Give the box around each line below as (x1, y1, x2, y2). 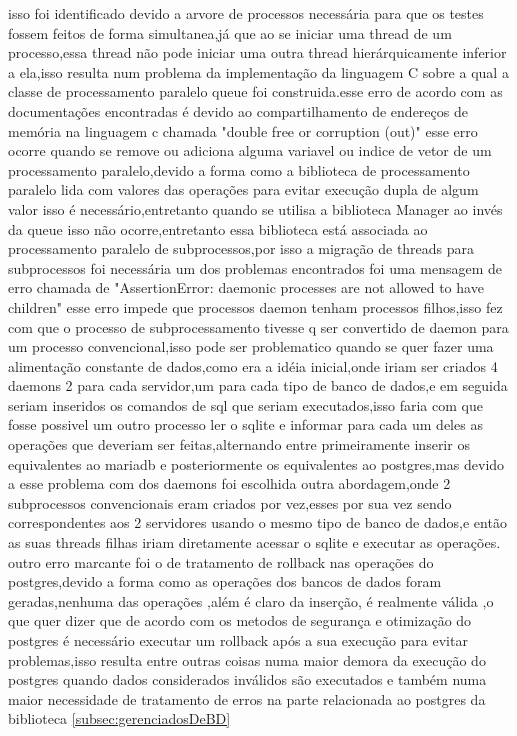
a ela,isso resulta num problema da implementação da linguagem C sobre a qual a (8, 61, 509, 82)
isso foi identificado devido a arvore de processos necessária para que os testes (8, 3, 484, 23)
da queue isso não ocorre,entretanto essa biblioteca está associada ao (8, 218, 428, 239)
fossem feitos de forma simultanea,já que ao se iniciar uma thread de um (8, 22, 452, 43)
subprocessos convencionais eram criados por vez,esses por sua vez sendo (8, 492, 452, 513)
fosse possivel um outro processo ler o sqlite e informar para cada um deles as (8, 414, 483, 435)
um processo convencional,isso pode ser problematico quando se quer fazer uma (8, 336, 494, 357)
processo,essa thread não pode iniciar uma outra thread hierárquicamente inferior (8, 42, 507, 63)
